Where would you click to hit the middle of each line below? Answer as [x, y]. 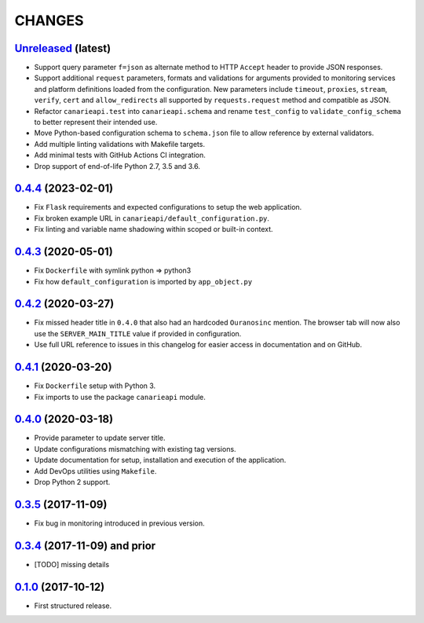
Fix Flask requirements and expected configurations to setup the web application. [168, 207]
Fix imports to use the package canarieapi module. [120, 397]
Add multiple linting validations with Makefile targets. [120, 144]
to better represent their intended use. [96, 123]
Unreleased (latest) [63, 48]
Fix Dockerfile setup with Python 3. [95, 386]
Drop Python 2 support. [72, 482]
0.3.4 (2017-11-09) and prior [85, 546]
